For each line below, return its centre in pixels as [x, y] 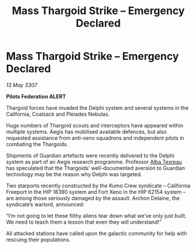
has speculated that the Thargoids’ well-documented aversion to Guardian [96, 168]
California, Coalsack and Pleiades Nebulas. [58, 114]
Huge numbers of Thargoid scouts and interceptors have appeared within [94, 125]
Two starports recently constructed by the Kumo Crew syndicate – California [98, 186]
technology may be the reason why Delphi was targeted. [74, 174]
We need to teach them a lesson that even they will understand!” [84, 222]
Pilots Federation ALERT [36, 96]
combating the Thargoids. [37, 144]
